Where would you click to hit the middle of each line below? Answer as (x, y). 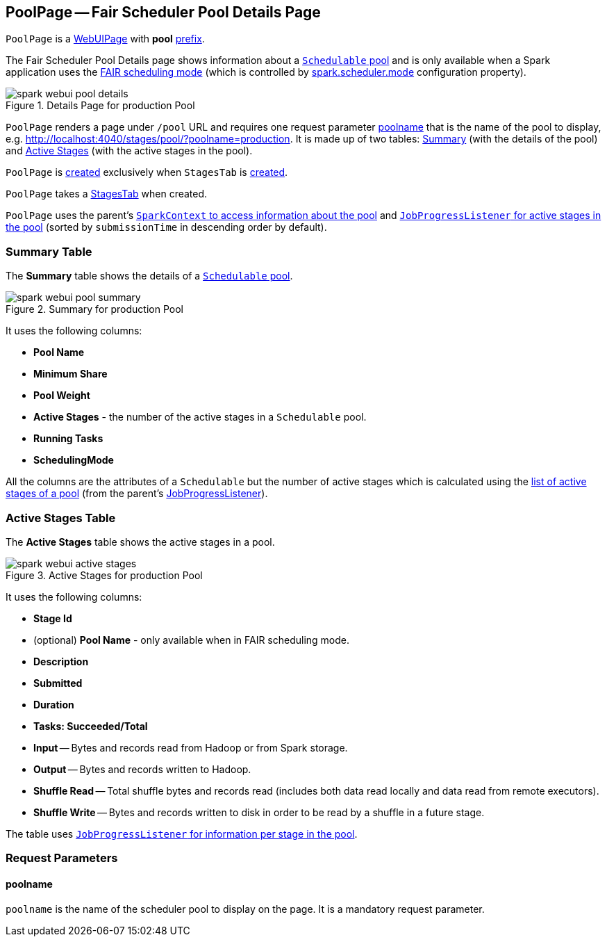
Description (61, 661)
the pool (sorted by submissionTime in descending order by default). (166, 227)
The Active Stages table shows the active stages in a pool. (140, 542)
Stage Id (53, 618)
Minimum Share (70, 374)
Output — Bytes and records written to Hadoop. (142, 769)
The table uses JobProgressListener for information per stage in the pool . (182, 834)
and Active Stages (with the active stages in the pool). (129, 151)
